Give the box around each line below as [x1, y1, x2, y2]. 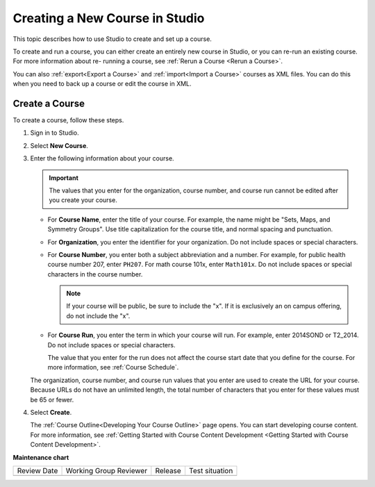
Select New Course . [30, 141, 88, 149]
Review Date [17, 465, 58, 475]
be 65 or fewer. [30, 395, 74, 404]
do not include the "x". [66, 311, 131, 320]
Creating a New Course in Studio [12, 10, 205, 26]
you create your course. [49, 196, 117, 204]
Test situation [188, 465, 233, 475]
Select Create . [30, 408, 72, 416]
